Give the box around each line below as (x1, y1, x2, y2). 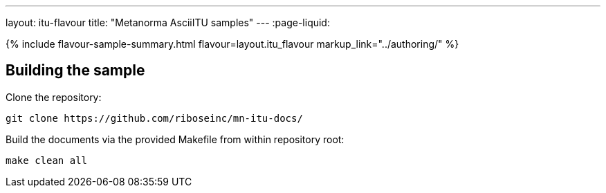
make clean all (6, 154, 88, 166)
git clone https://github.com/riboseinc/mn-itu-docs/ (6, 112, 303, 124)
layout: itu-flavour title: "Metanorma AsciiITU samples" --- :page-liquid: (6, 17, 330, 28)
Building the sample (6, 62, 145, 80)
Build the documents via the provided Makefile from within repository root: (6, 133, 345, 145)
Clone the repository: (6, 91, 102, 103)
